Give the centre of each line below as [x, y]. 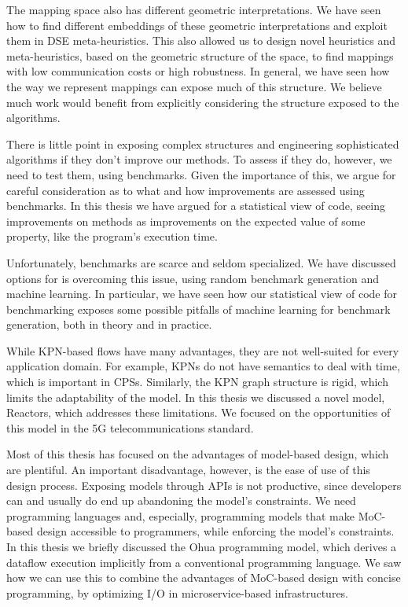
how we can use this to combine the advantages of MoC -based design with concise [204, 578]
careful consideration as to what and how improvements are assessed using [186, 190]
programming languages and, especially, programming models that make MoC [194, 515]
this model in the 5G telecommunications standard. [130, 427]
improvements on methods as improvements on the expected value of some [186, 221]
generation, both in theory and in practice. [109, 324]
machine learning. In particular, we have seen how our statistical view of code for [202, 294]
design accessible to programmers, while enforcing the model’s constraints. [215, 531]
